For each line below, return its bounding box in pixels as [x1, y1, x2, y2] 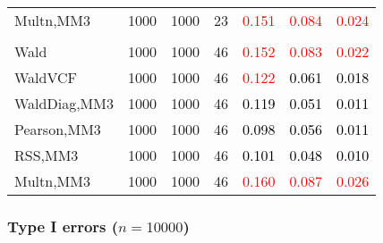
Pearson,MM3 [14, 119, 101, 139]
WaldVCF [14, 67, 78, 88]
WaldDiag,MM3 [14, 93, 114, 113]
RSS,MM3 [14, 145, 79, 165]
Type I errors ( [7, 214, 119, 237]
